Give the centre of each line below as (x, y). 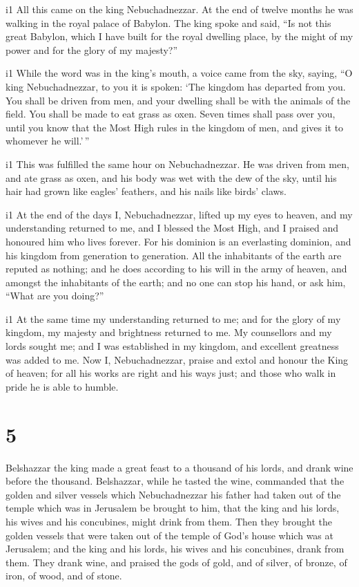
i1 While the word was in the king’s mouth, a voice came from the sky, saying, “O (179, 73)
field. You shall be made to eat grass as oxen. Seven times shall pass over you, (171, 114)
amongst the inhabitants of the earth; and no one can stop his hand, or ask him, (176, 282)
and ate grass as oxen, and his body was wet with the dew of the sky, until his (171, 177)
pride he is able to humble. (62, 386)
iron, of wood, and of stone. (64, 576)
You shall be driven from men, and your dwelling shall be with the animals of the (178, 100)
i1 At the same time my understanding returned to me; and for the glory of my (173, 318)
